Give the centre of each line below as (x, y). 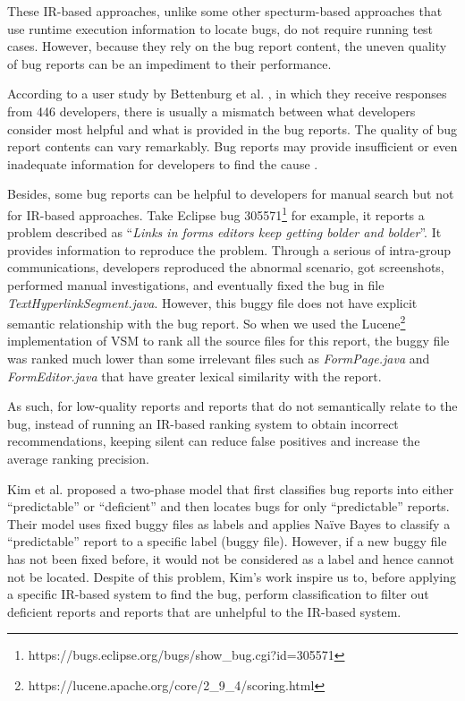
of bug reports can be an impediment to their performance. (169, 63)
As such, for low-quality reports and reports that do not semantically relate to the (232, 406)
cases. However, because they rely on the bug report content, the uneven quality (227, 46)
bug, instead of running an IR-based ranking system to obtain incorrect (203, 423)
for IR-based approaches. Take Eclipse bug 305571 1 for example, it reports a (216, 213)
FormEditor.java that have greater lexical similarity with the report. (194, 376)
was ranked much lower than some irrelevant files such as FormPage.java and (219, 358)
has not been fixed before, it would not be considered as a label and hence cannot (231, 558)
